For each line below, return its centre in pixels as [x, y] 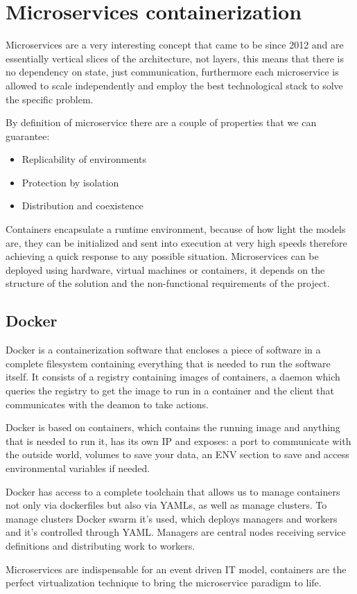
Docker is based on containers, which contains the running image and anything [173, 427]
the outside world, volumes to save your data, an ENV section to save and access [177, 454]
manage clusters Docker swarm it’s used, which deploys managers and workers [172, 518]
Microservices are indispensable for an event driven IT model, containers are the [176, 569]
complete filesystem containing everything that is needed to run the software [168, 363]
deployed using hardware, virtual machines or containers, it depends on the [165, 269]
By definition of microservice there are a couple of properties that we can [161, 122]
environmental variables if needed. [78, 468]
